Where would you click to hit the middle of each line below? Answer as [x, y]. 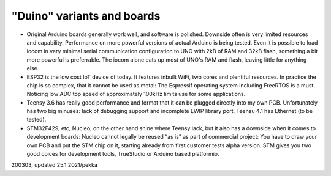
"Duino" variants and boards [86, 16]
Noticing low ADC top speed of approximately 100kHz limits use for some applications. [136, 94]
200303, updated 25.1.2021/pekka [55, 165]
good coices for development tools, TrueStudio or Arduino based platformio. [123, 154]
